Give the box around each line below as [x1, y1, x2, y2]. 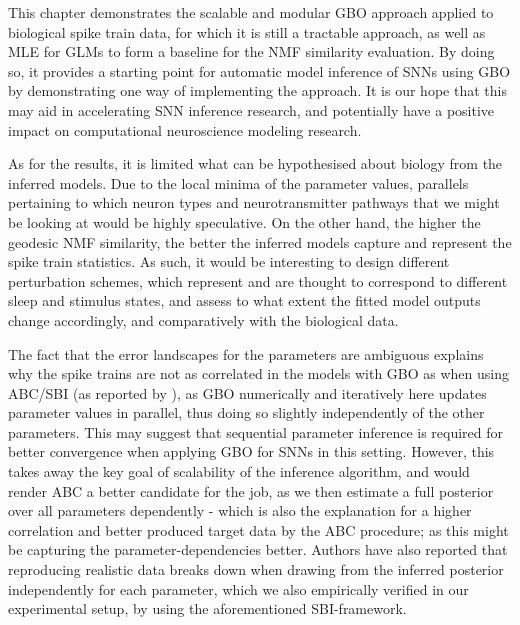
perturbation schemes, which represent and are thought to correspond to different [8, 270, 508, 291]
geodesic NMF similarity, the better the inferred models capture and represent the [8, 231, 512, 252]
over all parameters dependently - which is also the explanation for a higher [8, 500, 472, 521]
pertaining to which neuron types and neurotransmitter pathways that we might [8, 192, 500, 213]
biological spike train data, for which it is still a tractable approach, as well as [8, 21, 486, 42]
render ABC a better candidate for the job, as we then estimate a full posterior [8, 480, 494, 501]
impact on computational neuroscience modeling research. [8, 119, 362, 140]
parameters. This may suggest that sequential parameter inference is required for [8, 421, 504, 442]
